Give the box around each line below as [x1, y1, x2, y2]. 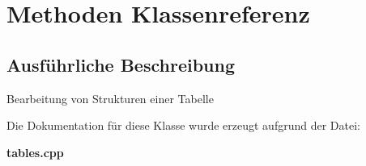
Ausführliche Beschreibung [6, 52, 235, 77]
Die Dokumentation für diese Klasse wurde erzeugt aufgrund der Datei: [6, 117, 360, 134]
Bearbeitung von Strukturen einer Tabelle [6, 89, 214, 106]
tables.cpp [6, 143, 64, 160]
